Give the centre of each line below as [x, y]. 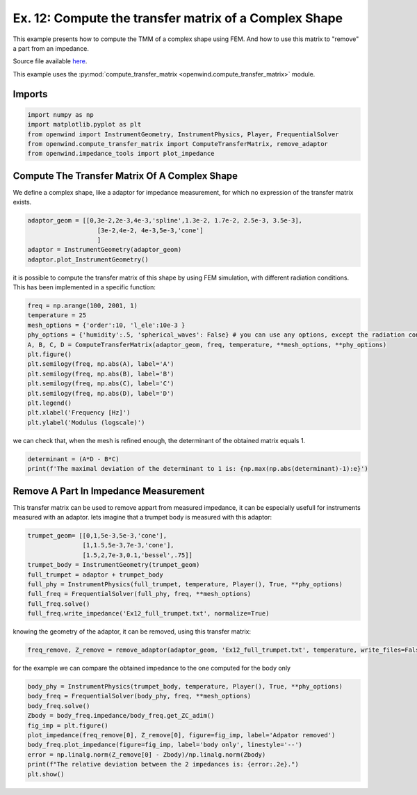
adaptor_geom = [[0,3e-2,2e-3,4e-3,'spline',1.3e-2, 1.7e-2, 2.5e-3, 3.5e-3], [165, 220]
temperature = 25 [57, 315]
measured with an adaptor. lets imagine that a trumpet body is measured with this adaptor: [142, 517]
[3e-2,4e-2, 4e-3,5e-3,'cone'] [150, 230]
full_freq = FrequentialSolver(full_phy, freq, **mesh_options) [139, 594]
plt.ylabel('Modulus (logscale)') [86, 422]
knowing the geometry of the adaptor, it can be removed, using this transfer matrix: [132, 632]
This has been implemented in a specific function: [84, 287]
